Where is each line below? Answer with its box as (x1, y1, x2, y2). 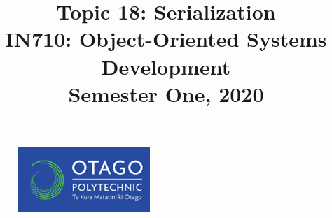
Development (101, 52, 231, 80)
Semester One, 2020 (68, 79, 264, 108)
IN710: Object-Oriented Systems (5, 24, 327, 53)
